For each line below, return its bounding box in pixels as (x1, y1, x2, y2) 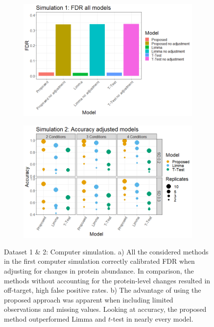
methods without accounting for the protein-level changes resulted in (4, 275, 211, 285)
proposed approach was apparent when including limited (4, 294, 173, 304)
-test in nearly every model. (111, 314, 193, 324)
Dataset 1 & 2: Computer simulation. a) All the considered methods (4, 246, 209, 256)
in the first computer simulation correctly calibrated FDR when (4, 256, 195, 266)
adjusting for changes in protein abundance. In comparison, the (4, 266, 194, 276)
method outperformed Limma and (4, 314, 106, 324)
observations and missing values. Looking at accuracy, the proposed (4, 304, 207, 314)
